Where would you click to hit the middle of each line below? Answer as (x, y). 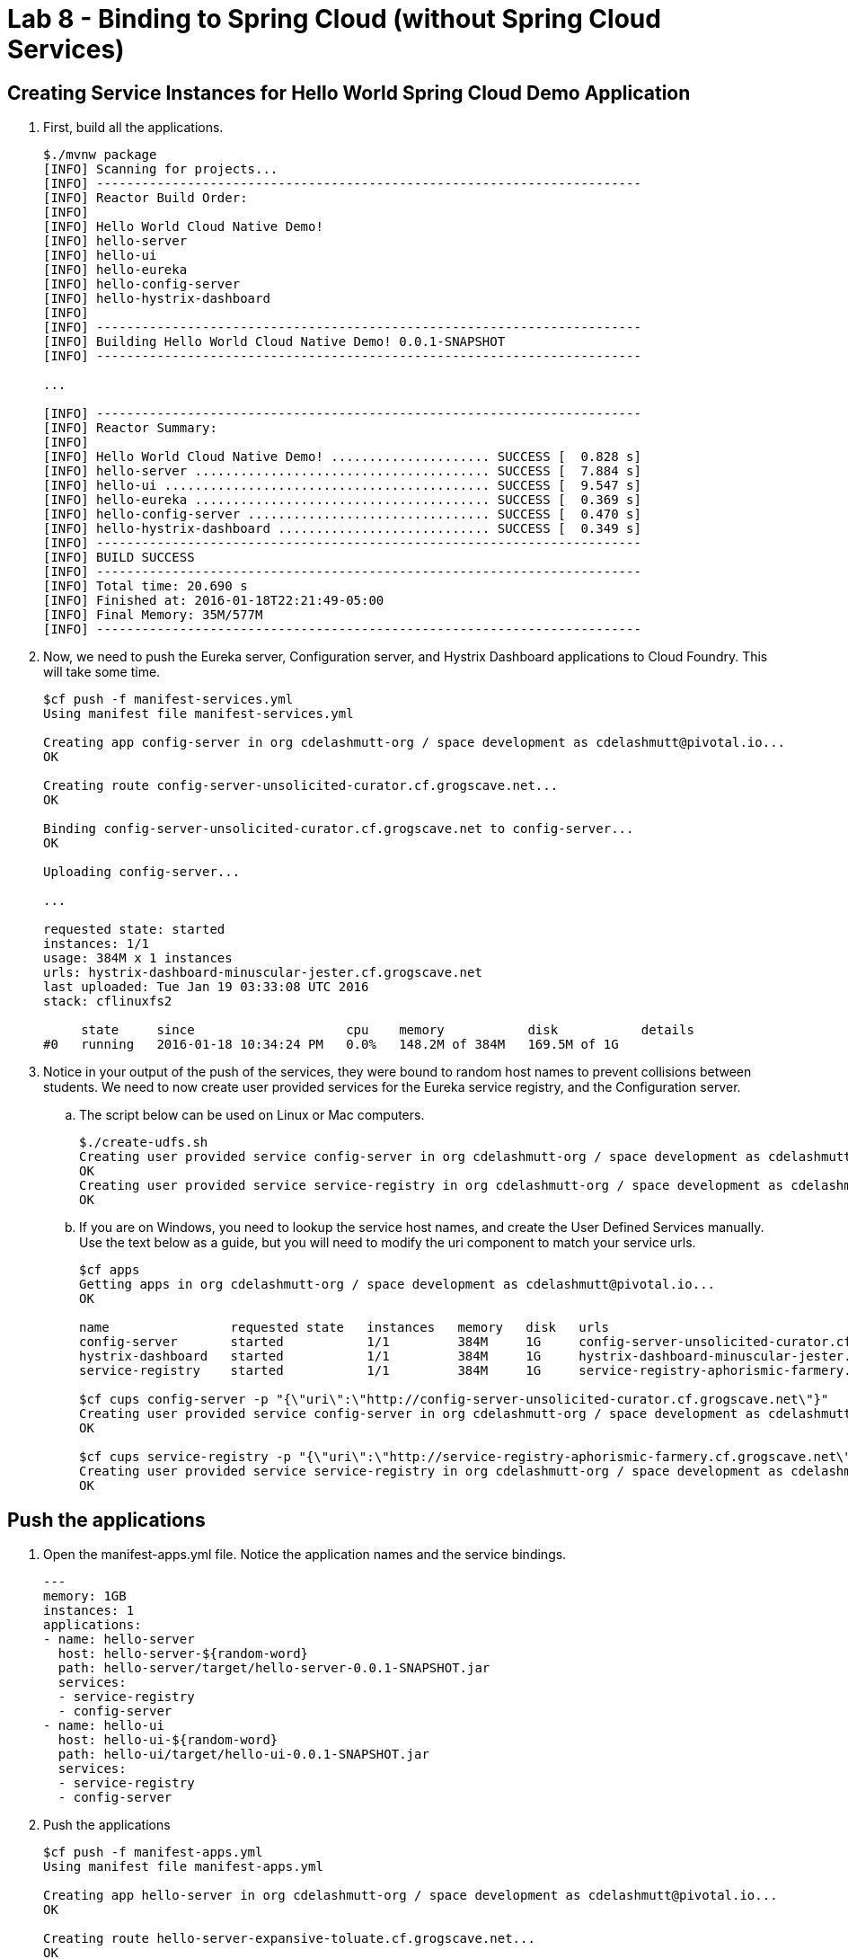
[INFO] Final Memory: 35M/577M (153, 615)
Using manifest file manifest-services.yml (199, 714)
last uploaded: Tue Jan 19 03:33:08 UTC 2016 (206, 987)
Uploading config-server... (142, 872)
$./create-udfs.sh (144, 1143)
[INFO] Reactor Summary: (130, 428)
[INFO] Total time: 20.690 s (146, 586)
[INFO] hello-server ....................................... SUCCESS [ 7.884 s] (342, 471)
